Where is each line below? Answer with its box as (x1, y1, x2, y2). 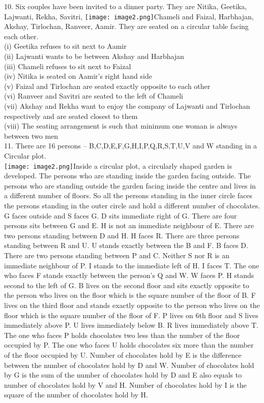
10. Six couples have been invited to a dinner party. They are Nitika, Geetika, (4, 1, 247, 11)
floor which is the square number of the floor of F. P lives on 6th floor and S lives (4, 309, 258, 320)
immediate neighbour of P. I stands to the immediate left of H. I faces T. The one (4, 260, 259, 270)
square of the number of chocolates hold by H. (4, 389, 148, 400)
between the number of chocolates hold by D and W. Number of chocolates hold (4, 359, 254, 370)
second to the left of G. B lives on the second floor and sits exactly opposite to (4, 280, 249, 290)
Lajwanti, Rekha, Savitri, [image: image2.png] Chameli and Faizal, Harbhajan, (4, 11, 254, 21)
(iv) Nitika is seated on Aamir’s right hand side (4, 71, 152, 81)
